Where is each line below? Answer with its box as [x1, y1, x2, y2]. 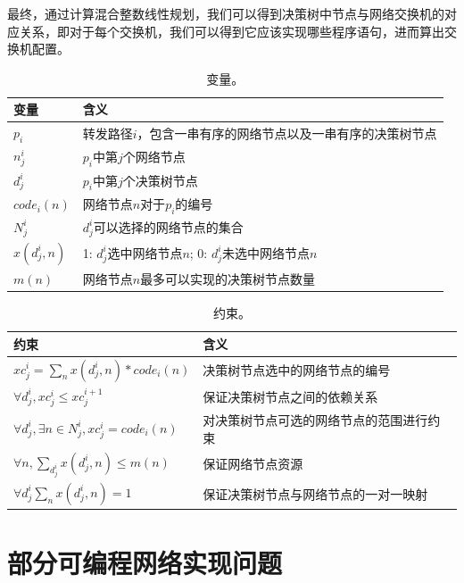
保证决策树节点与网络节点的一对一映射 [203, 484, 428, 503]
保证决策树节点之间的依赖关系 [203, 387, 378, 406]
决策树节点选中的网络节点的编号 [203, 361, 391, 379]
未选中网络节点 [222, 243, 311, 262]
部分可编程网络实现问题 [7, 544, 283, 580]
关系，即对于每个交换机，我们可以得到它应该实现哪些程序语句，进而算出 [19, 21, 444, 40]
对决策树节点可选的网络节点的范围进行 [203, 411, 428, 429]
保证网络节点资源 [203, 454, 303, 473]
